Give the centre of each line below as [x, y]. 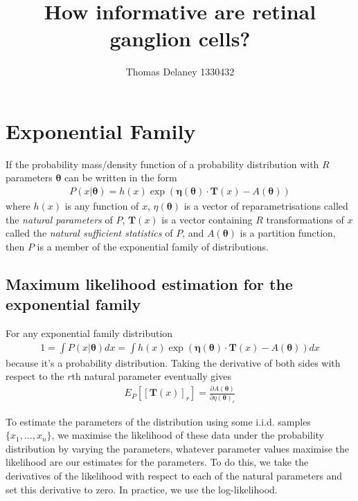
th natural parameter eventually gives [151, 376]
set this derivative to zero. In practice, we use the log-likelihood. [142, 489]
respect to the [35, 376]
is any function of [102, 206]
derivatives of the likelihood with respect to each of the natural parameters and [174, 475]
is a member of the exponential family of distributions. [153, 246]
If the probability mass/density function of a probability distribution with [162, 164]
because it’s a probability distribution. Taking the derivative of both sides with [173, 362]
